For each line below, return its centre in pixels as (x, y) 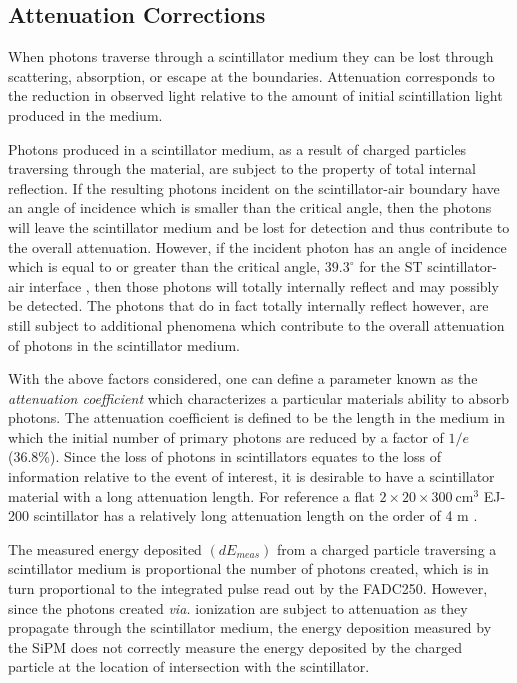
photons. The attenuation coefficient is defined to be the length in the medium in (257, 417)
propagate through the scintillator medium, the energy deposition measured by (250, 627)
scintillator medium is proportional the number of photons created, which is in (248, 568)
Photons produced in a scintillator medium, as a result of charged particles (237, 148)
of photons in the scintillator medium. (124, 344)
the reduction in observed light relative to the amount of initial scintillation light (255, 95)
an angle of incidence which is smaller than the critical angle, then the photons (250, 207)
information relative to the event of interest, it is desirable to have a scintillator (251, 476)
